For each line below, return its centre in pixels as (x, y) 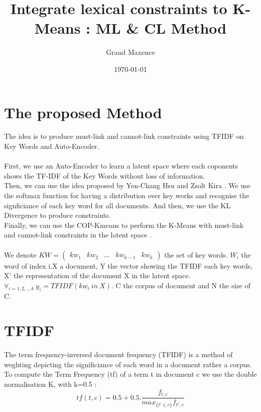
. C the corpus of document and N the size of (181, 285)
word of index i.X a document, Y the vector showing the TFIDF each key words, (128, 265)
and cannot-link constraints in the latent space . (78, 235)
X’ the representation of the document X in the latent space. (97, 275)
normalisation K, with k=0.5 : (50, 384)
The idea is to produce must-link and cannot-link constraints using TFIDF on (124, 136)
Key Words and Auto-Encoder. (52, 146)
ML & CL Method (161, 28)
